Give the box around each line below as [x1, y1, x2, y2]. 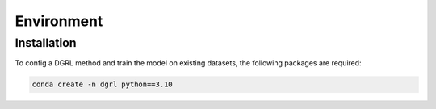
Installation [15, 36, 77, 50]
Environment [15, 12, 103, 30]
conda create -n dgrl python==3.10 [31, 80, 173, 89]
